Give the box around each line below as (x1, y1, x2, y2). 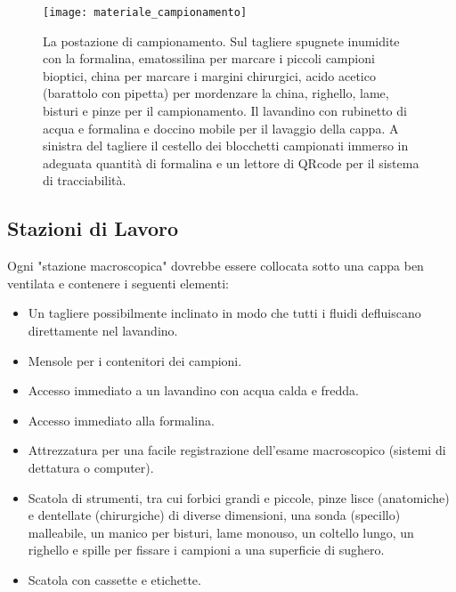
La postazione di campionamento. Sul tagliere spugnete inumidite (43, 31, 400, 50)
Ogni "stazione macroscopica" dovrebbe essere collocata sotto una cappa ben (7, 256, 424, 275)
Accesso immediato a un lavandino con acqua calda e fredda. (28, 381, 359, 400)
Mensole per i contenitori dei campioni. (28, 351, 242, 369)
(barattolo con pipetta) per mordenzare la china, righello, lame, (43, 84, 389, 102)
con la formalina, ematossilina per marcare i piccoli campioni (43, 49, 375, 68)
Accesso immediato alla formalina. (28, 410, 215, 429)
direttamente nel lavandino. (28, 320, 178, 339)
